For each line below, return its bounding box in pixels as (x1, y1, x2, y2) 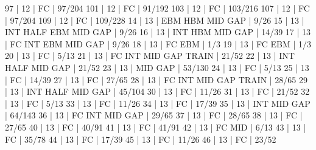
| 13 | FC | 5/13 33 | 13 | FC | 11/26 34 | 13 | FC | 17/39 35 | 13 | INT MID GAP (5, 97, 311, 109)
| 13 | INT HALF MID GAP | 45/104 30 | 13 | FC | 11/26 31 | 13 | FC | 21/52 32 (5, 85, 310, 98)
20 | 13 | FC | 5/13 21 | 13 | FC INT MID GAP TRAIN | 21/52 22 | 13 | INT (5, 49, 295, 62)
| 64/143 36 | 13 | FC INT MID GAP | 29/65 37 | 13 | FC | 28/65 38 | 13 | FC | (5, 109, 303, 121)
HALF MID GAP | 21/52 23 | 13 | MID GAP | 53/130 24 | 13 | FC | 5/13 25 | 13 (5, 61, 309, 73)
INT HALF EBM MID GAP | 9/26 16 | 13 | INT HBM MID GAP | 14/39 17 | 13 (5, 26, 311, 38)
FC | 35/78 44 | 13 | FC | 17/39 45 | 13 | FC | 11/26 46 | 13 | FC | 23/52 (5, 132, 276, 145)
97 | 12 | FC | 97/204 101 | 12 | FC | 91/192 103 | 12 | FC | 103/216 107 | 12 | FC (5, 2, 310, 14)
